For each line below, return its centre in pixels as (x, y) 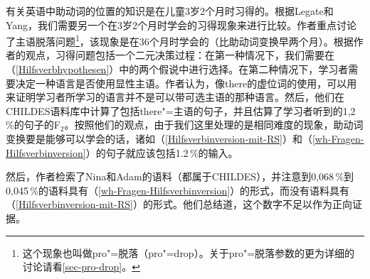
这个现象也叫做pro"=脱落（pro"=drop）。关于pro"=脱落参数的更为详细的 (189, 252)
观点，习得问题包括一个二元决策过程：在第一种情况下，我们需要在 (180, 55)
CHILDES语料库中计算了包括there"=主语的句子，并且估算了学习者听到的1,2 (181, 110)
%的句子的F (33, 125)
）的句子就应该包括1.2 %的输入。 (162, 152)
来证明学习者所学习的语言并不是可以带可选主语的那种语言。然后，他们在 (175, 97)
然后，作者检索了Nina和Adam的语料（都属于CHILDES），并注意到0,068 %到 (180, 176)
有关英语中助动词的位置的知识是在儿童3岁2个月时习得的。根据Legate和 (170, 11)
